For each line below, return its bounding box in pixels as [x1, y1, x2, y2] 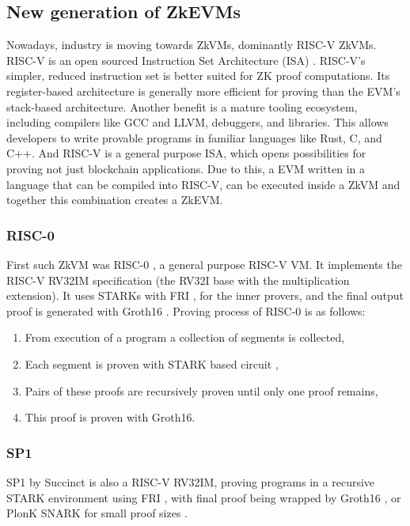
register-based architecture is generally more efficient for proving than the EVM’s [6, 82, 401, 99]
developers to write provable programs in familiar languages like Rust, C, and [6, 129, 382, 146]
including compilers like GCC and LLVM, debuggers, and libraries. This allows [6, 114, 389, 131]
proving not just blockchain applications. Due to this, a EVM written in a [6, 160, 366, 176]
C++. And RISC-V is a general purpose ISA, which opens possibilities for [6, 145, 366, 161]
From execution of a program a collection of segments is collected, [25, 329, 345, 346]
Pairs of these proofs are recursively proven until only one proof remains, [25, 382, 378, 399]
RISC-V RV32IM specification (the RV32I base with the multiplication [6, 271, 350, 288]
